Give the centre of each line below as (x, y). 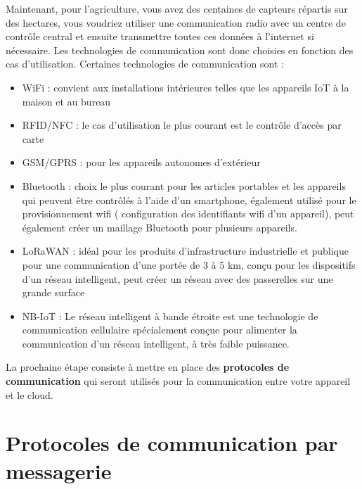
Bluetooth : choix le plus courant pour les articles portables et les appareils (184, 185)
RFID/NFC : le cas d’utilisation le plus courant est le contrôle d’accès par (182, 125)
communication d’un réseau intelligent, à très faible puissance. (156, 343)
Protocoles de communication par (172, 443)
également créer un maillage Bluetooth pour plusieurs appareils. (160, 227)
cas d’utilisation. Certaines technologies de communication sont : (145, 64)
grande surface (53, 292)
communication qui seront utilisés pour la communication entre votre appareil (178, 381)
